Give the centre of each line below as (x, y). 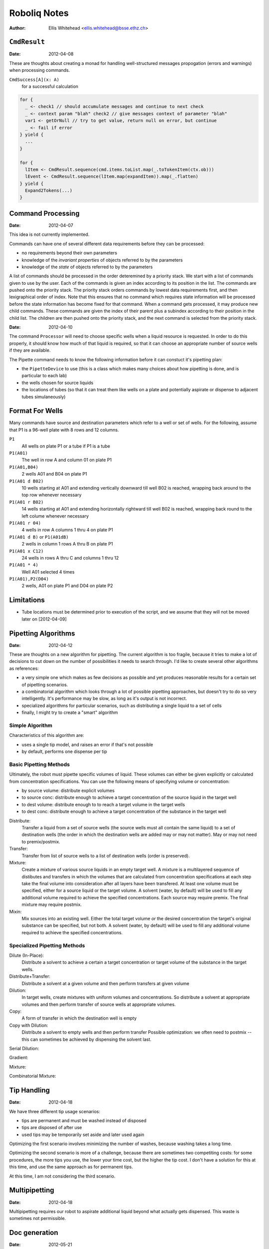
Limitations (27, 600)
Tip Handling (29, 1090)
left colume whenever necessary (55, 516)
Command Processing (44, 213)
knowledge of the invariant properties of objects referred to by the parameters (102, 260)
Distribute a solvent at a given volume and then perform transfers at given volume (105, 983)
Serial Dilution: (24, 1049)
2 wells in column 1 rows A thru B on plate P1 (67, 544)
